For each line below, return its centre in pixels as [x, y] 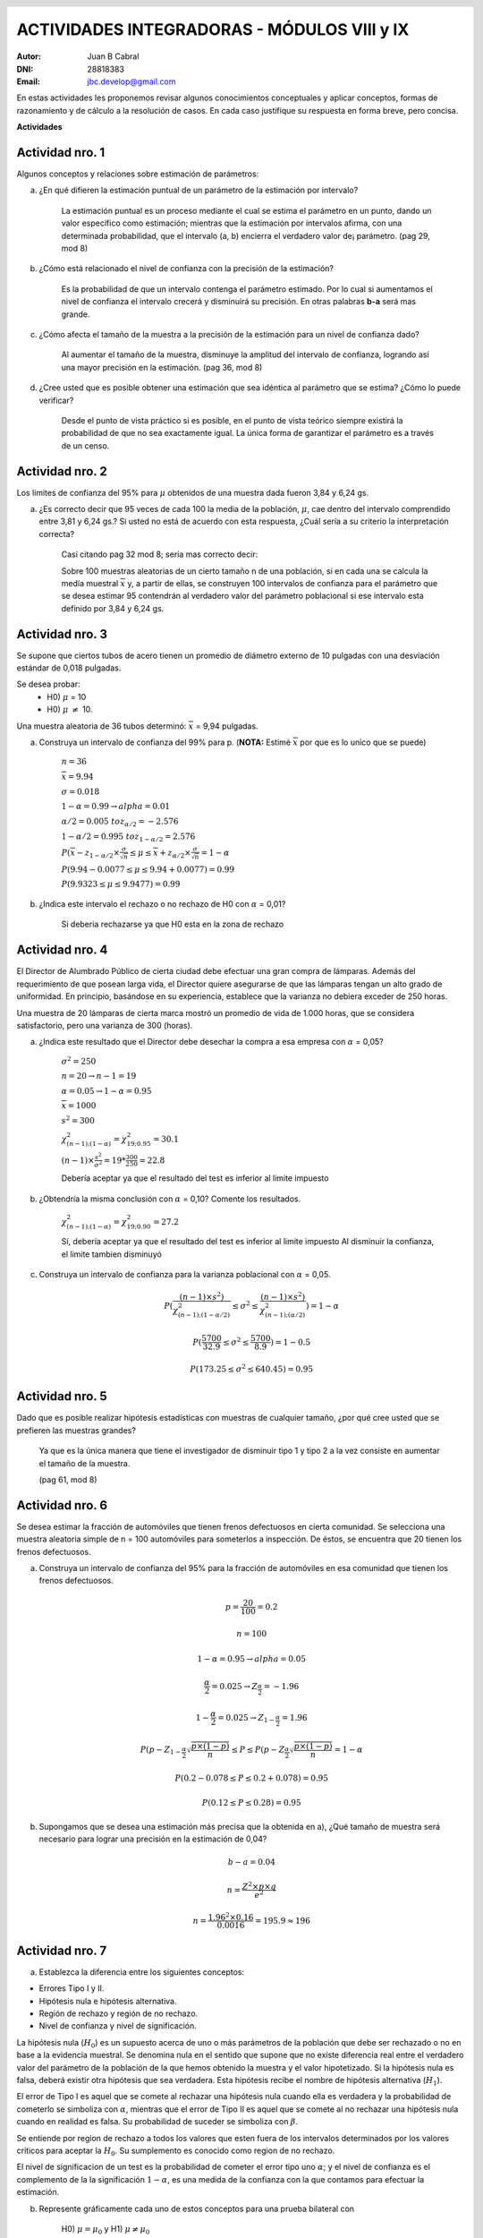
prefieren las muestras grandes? [76, 1430]
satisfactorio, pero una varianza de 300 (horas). [105, 1025]
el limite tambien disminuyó [112, 1254]
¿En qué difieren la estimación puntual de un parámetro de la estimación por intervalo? [199, 190]
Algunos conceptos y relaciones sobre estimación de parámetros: [138, 174]
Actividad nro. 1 [61, 152]
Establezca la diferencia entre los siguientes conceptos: [142, 1972]
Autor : [29, 56]
